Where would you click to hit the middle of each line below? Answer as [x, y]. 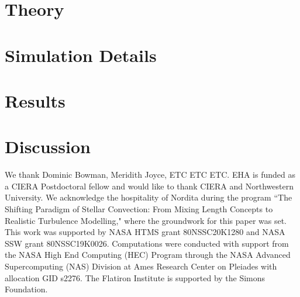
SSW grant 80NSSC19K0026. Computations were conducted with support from [147, 243]
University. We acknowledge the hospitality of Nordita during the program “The [149, 197]
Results [35, 100]
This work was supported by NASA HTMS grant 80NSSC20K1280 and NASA [145, 232]
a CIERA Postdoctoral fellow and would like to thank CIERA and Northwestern [149, 186]
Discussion [48, 146]
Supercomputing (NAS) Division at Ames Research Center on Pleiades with [141, 266]
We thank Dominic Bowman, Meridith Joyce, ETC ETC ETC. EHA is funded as [150, 175]
